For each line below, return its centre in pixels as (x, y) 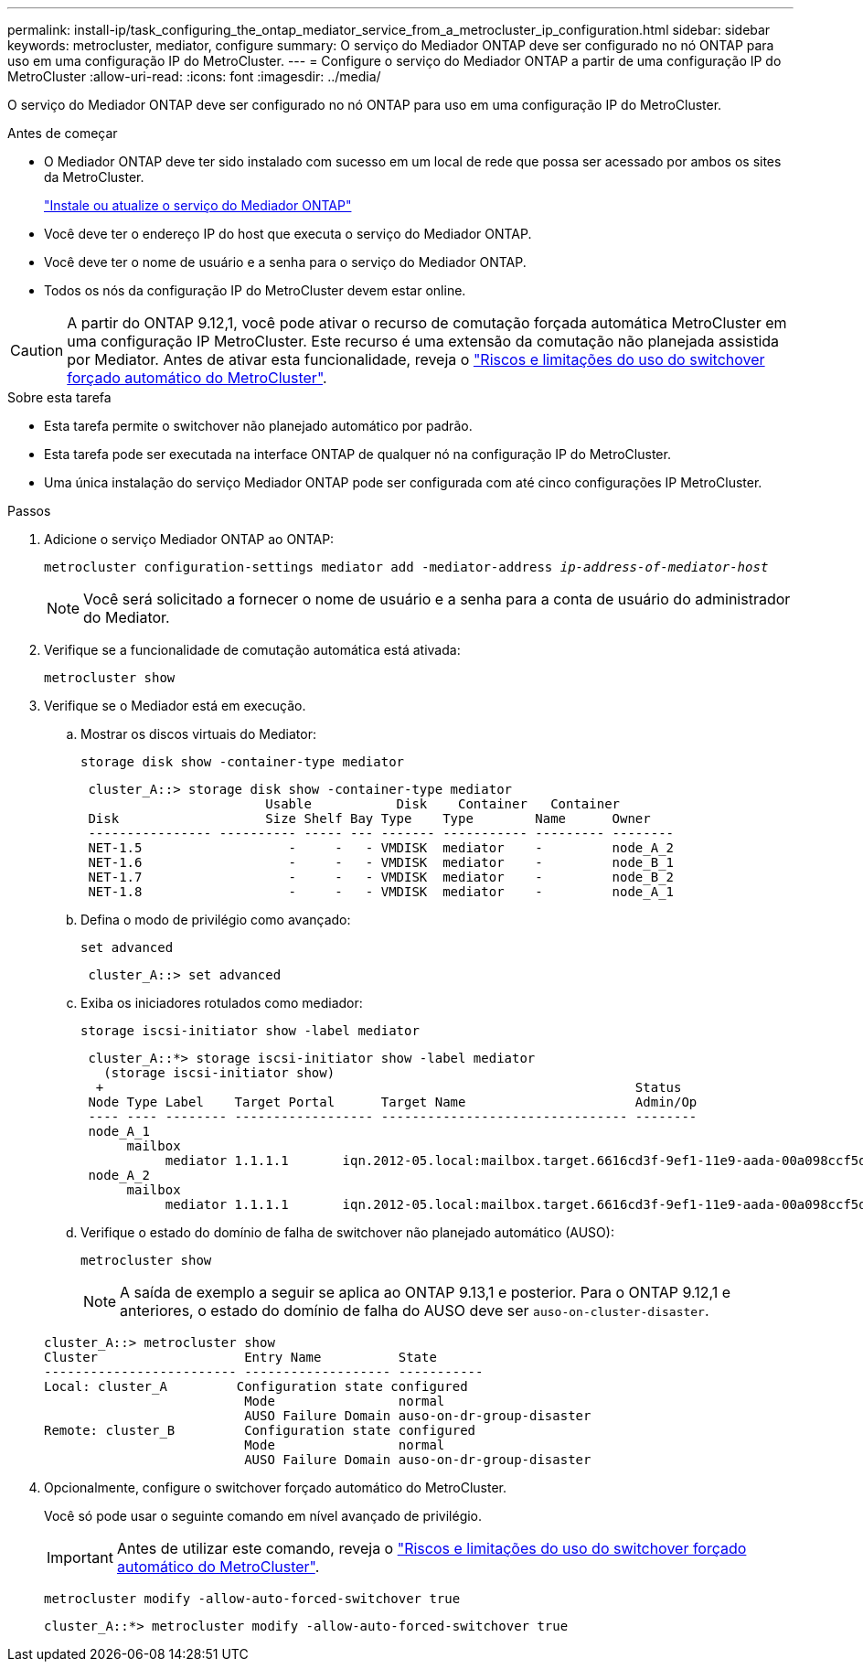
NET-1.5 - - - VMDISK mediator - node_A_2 (381, 848)
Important (80, 1557)
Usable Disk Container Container (443, 804)
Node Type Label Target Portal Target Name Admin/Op (393, 1102)
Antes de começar (63, 133)
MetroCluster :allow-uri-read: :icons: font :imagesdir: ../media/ (194, 76)
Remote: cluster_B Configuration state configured (260, 1430)
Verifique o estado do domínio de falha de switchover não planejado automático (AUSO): (347, 1232)
